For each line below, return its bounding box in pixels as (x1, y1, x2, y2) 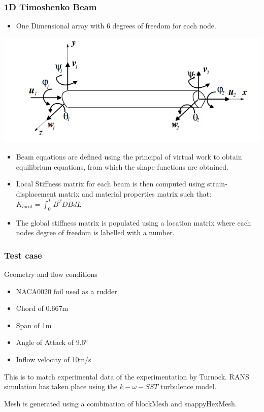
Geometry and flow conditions (4, 269, 97, 279)
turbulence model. (160, 381, 217, 392)
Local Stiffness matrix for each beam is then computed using (16, 178, 205, 189)
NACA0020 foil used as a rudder (16, 286, 117, 296)
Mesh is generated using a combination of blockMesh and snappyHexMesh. (4, 398, 237, 408)
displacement (16, 188, 56, 199)
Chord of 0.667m (16, 303, 69, 313)
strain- (207, 178, 227, 189)
